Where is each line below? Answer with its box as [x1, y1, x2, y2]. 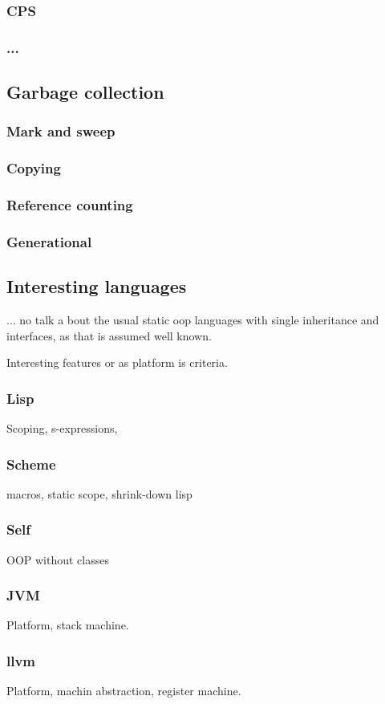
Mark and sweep [6, 121, 115, 141]
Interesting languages [6, 274, 187, 299]
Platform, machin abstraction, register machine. [6, 682, 241, 699]
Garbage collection [6, 79, 164, 104]
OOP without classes [6, 551, 109, 568]
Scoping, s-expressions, [6, 420, 118, 437]
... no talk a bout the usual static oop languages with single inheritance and [6, 311, 379, 328]
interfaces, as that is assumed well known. [6, 327, 212, 344]
